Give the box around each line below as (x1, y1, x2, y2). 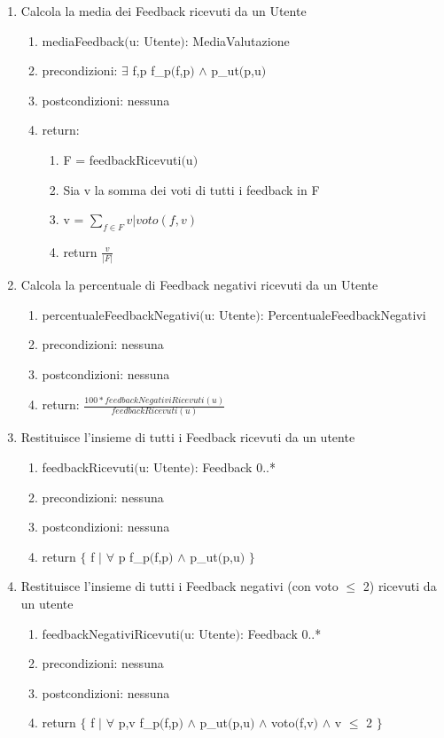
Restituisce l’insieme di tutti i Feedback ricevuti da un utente (20, 428, 355, 447)
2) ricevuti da (362, 577, 437, 595)
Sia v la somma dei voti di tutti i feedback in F (63, 180, 320, 198)
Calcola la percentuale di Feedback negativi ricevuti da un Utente (20, 276, 378, 294)
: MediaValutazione (184, 31, 290, 50)
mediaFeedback (42, 31, 125, 50)
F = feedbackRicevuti (63, 150, 182, 168)
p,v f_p (118, 713, 160, 732)
